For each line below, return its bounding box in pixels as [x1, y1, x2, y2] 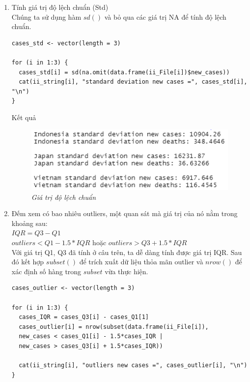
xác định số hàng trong [11, 266, 82, 276]
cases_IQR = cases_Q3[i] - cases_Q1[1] [19, 314, 149, 321]
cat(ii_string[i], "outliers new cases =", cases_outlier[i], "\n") [19, 362, 248, 369]
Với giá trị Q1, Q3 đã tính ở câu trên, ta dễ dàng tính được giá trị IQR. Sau [11, 247, 242, 257]
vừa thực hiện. [105, 266, 148, 276]
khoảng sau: [11, 218, 48, 228]
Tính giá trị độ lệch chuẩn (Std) [11, 2, 109, 12]
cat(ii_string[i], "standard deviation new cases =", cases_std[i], [19, 78, 248, 86]
